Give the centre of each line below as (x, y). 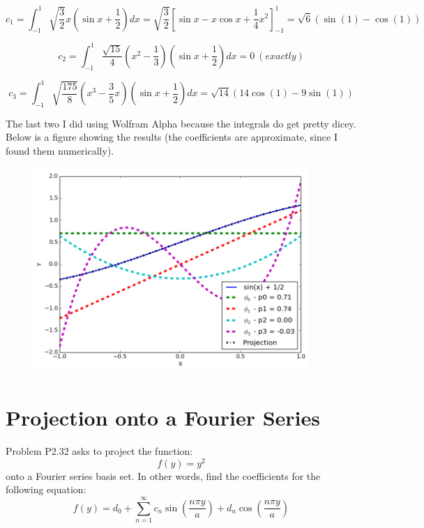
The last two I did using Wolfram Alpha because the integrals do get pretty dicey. (181, 123)
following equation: (46, 489)
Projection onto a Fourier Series (163, 418)
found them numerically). (60, 151)
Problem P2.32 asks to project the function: (99, 451)
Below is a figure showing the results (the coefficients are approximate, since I (172, 137)
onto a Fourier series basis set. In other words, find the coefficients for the (163, 475)
